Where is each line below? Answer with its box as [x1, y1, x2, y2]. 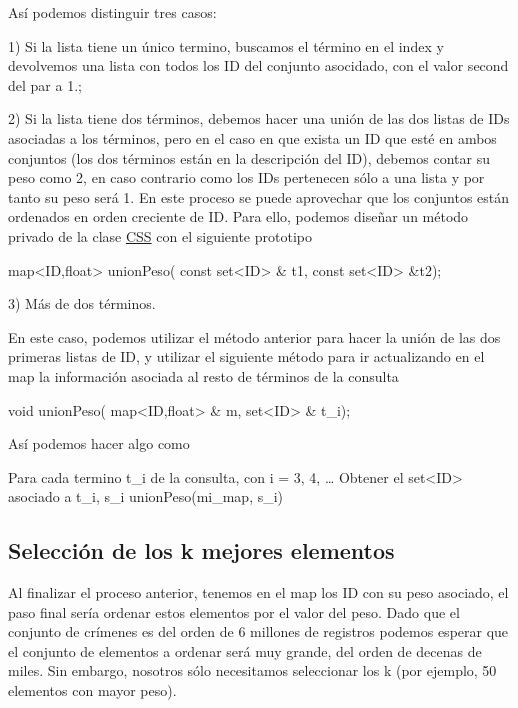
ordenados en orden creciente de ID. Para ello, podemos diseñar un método [8, 206, 469, 227]
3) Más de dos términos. [8, 293, 156, 314]
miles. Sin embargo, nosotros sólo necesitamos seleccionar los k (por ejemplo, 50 [8, 660, 497, 681]
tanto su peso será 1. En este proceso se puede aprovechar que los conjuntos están [8, 186, 510, 207]
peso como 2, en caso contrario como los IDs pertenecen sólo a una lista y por [8, 167, 485, 188]
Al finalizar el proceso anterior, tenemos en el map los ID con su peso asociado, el [8, 582, 509, 603]
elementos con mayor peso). [8, 680, 177, 701]
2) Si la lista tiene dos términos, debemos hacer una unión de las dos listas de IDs [8, 108, 510, 129]
